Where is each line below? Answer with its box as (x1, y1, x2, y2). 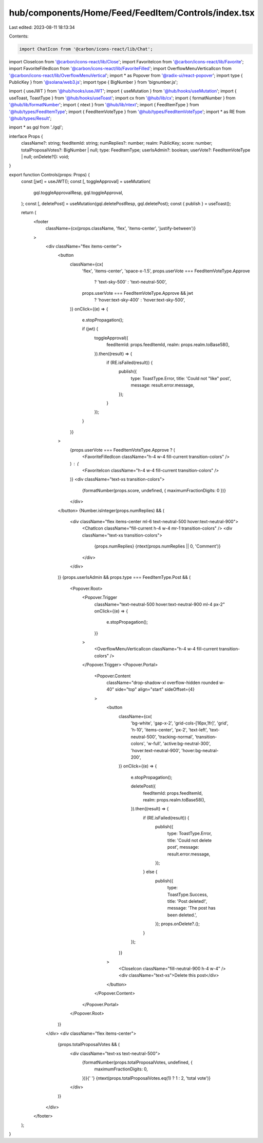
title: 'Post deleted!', (167, 898, 207, 904)
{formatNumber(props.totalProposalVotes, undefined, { (82, 1060, 193, 1065)
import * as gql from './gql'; (9, 124, 63, 130)
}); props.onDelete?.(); (155, 921, 200, 927)
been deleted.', (167, 912, 197, 918)
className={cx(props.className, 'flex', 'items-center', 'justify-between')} (45, 226, 196, 231)
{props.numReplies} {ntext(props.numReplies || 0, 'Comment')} (94, 543, 221, 549)
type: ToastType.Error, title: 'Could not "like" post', (131, 375, 231, 381)
